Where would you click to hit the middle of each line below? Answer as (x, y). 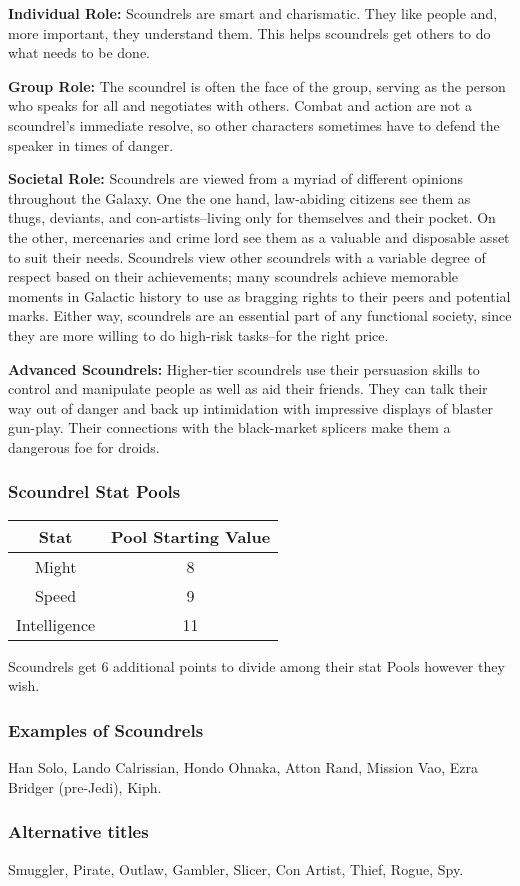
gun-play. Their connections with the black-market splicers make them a (229, 427)
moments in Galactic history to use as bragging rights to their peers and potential (259, 295)
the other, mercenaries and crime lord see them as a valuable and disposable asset (259, 236)
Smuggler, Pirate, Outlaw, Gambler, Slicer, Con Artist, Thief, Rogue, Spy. (236, 868)
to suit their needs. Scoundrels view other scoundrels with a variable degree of (247, 256)
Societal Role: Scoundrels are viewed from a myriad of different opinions (235, 178)
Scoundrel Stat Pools (94, 491)
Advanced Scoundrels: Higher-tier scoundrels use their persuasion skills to (244, 368)
